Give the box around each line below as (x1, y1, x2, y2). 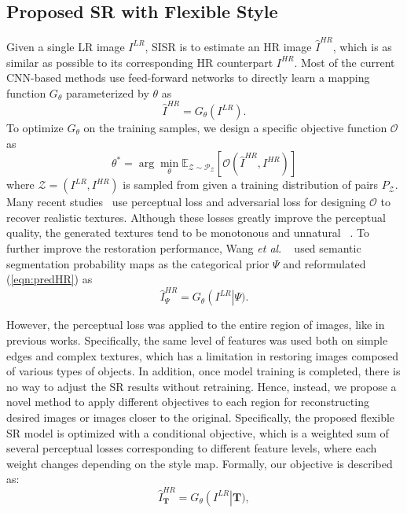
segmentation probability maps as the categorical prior (6, 255, 269, 271)
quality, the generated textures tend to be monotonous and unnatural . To (6, 224, 369, 241)
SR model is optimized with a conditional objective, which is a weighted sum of (6, 424, 389, 441)
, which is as (332, 38, 392, 54)
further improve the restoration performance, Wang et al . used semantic (6, 239, 361, 256)
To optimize (6, 120, 64, 136)
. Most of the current (294, 54, 395, 70)
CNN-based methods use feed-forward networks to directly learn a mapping (6, 69, 370, 86)
